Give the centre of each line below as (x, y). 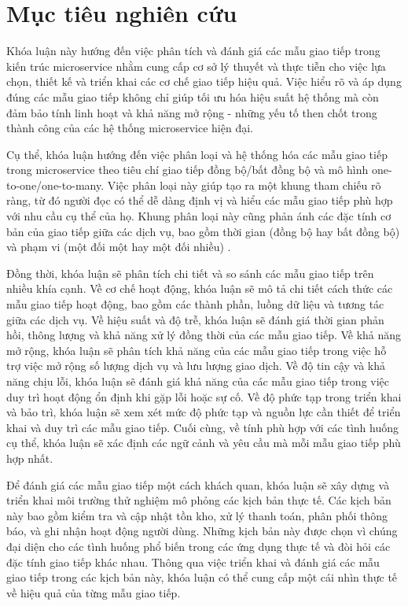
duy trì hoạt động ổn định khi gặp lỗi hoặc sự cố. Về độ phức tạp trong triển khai (204, 396)
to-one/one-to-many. (55, 185)
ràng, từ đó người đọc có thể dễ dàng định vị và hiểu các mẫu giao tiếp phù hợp (200, 200)
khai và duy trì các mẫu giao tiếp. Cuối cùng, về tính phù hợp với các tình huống (203, 427)
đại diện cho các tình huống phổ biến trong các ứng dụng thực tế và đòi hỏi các (198, 546)
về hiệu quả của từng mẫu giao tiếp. (94, 592)
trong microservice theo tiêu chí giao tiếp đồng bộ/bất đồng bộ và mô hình (187, 170)
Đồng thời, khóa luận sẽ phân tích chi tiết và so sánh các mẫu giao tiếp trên (190, 273)
